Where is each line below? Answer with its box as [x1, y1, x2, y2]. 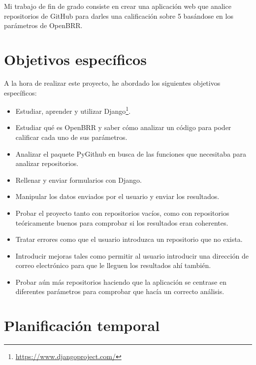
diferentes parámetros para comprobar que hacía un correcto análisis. [15, 286, 224, 297]
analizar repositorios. [15, 158, 79, 168]
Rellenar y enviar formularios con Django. [15, 174, 142, 185]
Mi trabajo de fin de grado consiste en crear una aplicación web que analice [4, 1, 231, 11]
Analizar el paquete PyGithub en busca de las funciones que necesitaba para [15, 148, 246, 159]
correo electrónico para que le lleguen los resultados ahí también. [15, 260, 211, 270]
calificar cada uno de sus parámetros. [15, 132, 128, 142]
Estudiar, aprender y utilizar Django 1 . [15, 104, 131, 116]
